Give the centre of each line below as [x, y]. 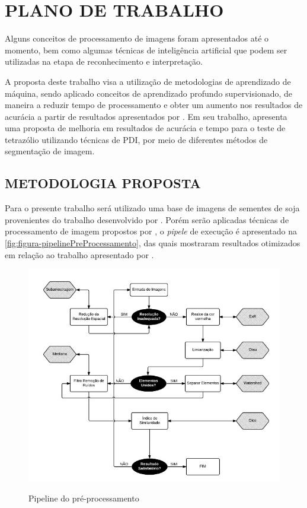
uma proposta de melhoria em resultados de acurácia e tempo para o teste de [145, 128]
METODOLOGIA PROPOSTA [103, 183]
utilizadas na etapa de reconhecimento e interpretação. [104, 61]
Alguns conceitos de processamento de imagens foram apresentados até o [137, 38]
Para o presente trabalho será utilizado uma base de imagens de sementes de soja [152, 208]
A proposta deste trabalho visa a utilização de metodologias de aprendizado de [148, 81]
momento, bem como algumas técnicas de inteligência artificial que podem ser [146, 50]
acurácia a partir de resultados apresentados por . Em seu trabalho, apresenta [146, 116]
